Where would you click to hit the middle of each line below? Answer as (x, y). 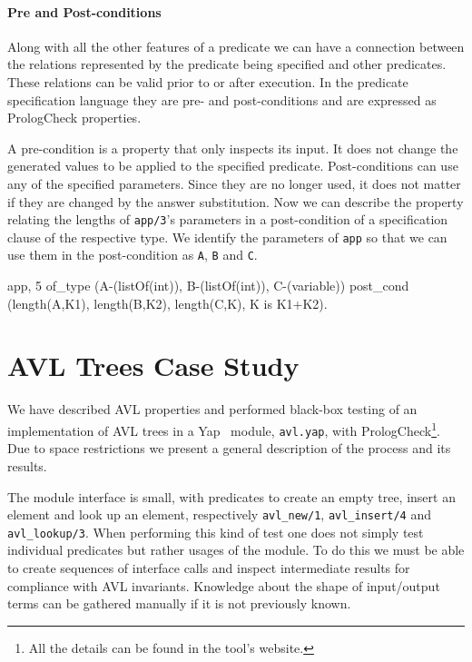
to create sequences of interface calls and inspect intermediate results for (209, 568)
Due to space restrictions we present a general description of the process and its (229, 448)
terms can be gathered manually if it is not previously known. (179, 603)
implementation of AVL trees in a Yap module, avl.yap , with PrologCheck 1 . (224, 429)
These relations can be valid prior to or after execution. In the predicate (208, 81)
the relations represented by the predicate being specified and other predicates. (227, 64)
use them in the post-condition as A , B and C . (133, 255)
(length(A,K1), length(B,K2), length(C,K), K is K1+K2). (167, 303)
